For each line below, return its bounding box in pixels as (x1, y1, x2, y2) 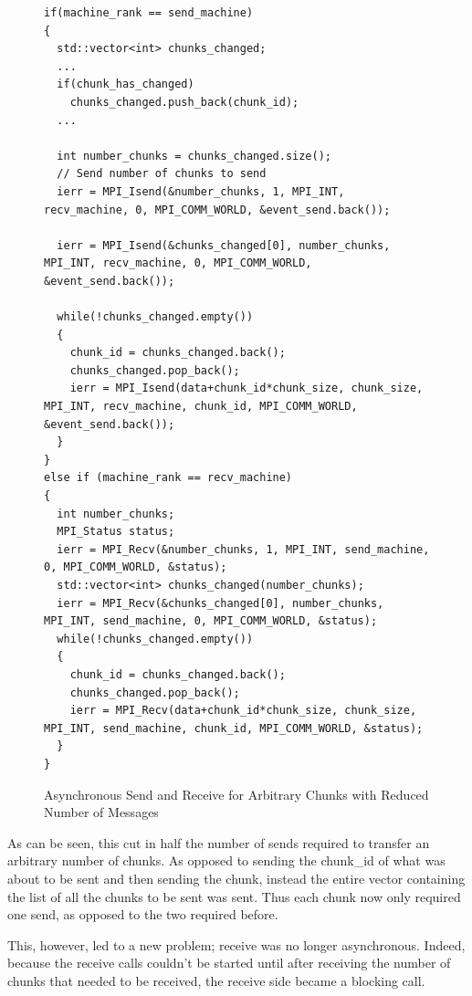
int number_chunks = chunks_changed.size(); (57, 149, 331, 163)
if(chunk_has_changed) (57, 78, 194, 91)
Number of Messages (44, 802, 159, 822)
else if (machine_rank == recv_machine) (44, 471, 293, 485)
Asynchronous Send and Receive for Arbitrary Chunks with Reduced (44, 784, 429, 803)
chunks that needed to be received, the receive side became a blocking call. (7, 970, 425, 990)
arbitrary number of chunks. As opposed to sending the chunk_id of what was (7, 851, 446, 870)
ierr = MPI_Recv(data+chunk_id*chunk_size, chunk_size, (69, 704, 417, 718)
